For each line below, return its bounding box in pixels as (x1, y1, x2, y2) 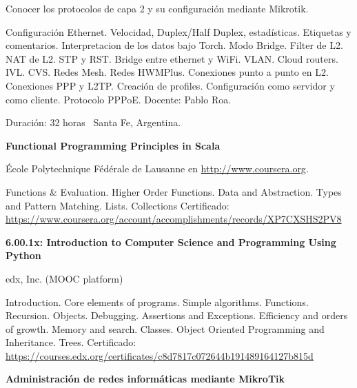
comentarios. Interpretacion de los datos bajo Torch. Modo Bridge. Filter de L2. (6, 38, 343, 52)
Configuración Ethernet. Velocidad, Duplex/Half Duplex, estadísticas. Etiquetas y (6, 24, 351, 39)
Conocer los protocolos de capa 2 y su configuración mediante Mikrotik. (6, 1, 309, 15)
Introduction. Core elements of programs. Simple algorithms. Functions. (6, 294, 309, 309)
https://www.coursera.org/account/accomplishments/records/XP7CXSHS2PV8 (6, 212, 342, 226)
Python (6, 248, 41, 263)
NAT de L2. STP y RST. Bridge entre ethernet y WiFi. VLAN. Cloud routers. (6, 51, 338, 65)
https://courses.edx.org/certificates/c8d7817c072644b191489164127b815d (6, 348, 314, 363)
